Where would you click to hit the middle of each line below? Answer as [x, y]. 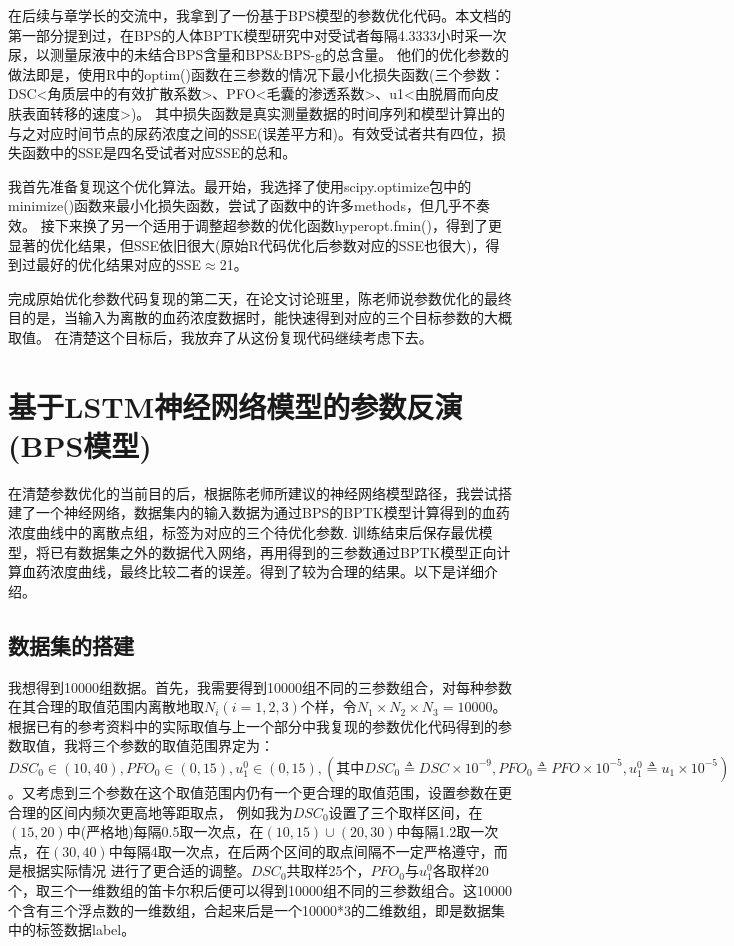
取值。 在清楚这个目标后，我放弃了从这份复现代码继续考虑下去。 [220, 336]
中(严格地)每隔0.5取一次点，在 [165, 831]
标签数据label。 [85, 929]
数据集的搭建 [71, 644]
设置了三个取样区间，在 [405, 811]
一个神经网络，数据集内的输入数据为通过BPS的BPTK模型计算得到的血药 [272, 512]
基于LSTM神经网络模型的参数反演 [235, 405]
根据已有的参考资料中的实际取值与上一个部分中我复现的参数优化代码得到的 [253, 725]
